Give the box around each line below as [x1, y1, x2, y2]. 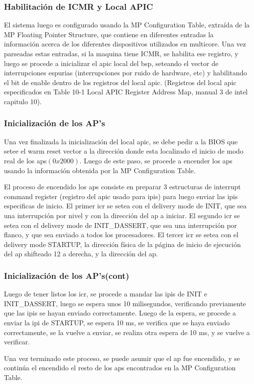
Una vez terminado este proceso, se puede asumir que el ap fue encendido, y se [4, 353, 240, 363]
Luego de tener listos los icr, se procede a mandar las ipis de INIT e [4, 289, 208, 299]
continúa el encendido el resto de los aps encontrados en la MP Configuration [4, 362, 236, 373]
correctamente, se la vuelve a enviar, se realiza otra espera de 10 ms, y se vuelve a [4, 327, 250, 337]
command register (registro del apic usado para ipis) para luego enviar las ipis [4, 191, 238, 201]
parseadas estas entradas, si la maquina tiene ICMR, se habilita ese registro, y [4, 48, 238, 58]
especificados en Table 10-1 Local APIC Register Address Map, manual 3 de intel [4, 87, 248, 97]
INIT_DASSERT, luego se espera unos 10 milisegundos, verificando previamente [4, 298, 246, 308]
